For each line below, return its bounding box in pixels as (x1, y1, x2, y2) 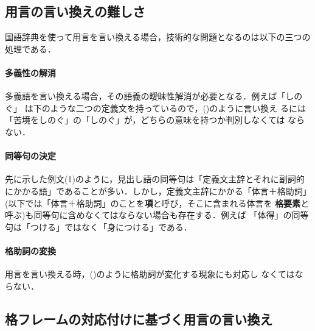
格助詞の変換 (5, 244, 56, 257)
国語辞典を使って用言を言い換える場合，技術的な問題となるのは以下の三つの (5, 30, 311, 43)
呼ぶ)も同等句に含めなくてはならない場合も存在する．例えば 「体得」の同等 (5, 208, 309, 221)
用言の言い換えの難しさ (5, 2, 145, 21)
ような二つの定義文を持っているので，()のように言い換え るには (50, 101, 306, 114)
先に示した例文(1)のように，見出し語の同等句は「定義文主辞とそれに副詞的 (5, 173, 305, 185)
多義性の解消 (5, 66, 56, 79)
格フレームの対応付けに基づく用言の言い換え (5, 309, 273, 328)
